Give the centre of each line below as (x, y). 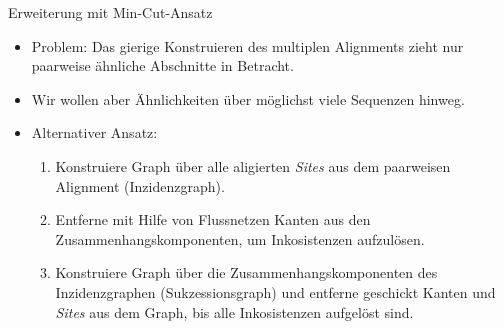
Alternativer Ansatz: (94, 132)
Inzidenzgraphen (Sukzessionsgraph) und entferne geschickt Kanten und (275, 291)
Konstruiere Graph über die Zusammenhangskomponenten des (246, 272)
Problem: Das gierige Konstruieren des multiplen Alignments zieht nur (247, 45)
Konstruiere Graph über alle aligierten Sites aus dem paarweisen (253, 165)
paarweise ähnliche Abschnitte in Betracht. (162, 65)
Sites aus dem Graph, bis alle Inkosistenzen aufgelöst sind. (234, 311)
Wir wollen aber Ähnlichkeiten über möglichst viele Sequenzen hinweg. (248, 98)
